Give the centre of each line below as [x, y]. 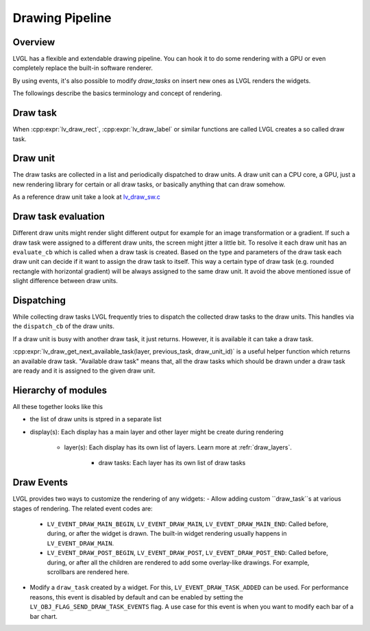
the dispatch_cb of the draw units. [64, 326]
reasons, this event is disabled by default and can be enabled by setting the [136, 597]
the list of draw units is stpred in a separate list [96, 419]
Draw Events [40, 483]
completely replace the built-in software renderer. [83, 68]
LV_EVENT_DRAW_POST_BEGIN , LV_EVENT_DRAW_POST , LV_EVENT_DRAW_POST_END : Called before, [188, 553]
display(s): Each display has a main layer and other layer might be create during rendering [157, 432]
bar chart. [44, 616]
